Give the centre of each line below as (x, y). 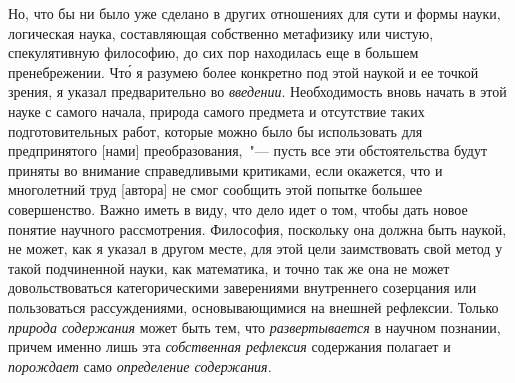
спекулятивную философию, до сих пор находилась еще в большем (213, 52)
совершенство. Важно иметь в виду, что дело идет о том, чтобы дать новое (238, 208)
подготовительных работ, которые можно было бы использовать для (215, 130)
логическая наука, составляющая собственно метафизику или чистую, (221, 32)
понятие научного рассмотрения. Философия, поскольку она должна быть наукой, (257, 228)
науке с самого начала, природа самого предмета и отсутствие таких (216, 110)
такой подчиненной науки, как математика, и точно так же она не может (229, 267)
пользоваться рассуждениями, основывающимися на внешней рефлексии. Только (253, 306)
